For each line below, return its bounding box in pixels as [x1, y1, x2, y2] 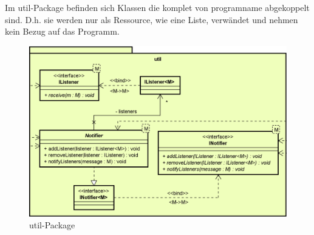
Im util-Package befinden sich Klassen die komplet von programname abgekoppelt [5, 1, 310, 13]
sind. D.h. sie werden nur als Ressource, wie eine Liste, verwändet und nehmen [5, 13, 298, 26]
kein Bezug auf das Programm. [5, 25, 120, 38]
